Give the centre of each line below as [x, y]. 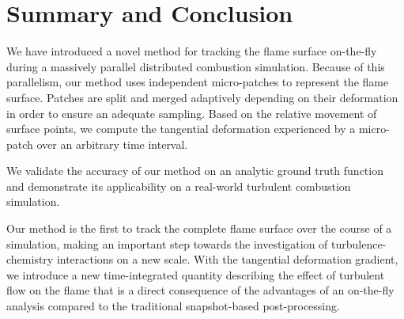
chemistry [30, 259]
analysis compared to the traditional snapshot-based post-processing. [173, 306]
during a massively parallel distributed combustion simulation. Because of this [196, 66]
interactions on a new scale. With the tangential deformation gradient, [227, 259]
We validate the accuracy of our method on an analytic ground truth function [195, 171]
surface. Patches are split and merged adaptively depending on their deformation [202, 97]
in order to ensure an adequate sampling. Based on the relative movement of [192, 113]
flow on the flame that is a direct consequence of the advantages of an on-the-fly [200, 290]
